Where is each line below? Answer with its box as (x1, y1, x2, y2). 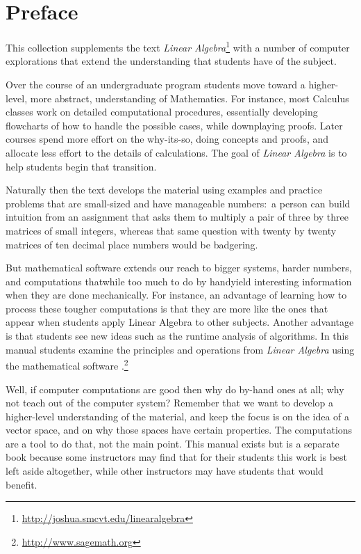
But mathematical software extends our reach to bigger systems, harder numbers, (6, 260, 352, 275)
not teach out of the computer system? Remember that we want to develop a (6, 395, 334, 410)
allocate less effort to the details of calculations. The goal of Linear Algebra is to (6, 145, 347, 159)
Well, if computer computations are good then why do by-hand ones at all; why (6, 381, 344, 396)
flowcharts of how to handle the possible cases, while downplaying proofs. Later (6, 118, 343, 132)
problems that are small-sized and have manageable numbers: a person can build (6, 196, 351, 210)
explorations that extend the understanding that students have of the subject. (6, 54, 337, 68)
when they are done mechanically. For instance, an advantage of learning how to (6, 287, 347, 302)
